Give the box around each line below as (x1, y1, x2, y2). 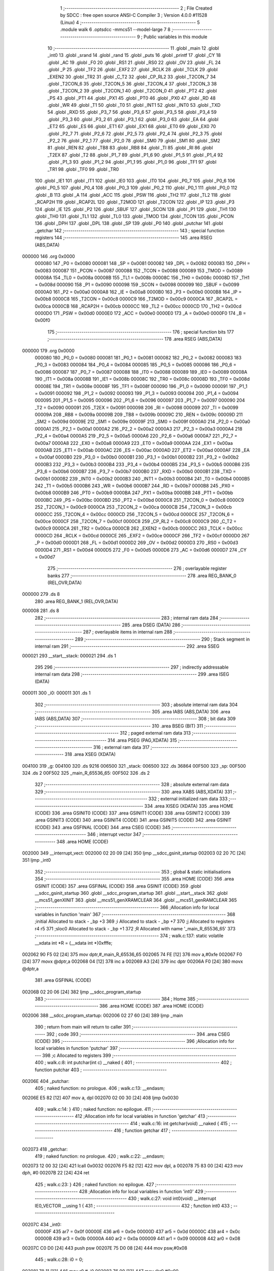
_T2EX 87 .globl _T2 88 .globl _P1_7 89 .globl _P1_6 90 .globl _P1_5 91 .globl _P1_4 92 (47, 152, 223, 158)
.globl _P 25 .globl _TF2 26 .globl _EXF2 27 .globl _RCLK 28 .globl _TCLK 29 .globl (47, 67, 218, 73)
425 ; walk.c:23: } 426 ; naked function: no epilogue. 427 (35, 1181, 154, 1187)
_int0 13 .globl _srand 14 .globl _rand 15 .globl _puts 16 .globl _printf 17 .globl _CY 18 (47, 52, 221, 58)
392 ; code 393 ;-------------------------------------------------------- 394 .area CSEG (46, 1031, 230, 1037)
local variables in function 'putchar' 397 (35, 1045, 118, 1051)
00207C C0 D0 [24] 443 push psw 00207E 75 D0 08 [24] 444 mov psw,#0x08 (22, 1245, 188, 1251)
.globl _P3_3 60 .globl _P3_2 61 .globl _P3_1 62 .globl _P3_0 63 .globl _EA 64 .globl (47, 116, 219, 122)
